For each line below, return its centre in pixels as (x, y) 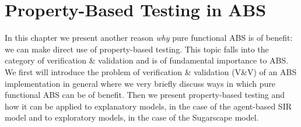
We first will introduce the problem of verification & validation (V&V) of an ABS (151, 71)
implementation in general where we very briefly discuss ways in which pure (140, 83)
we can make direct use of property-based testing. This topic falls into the (137, 49)
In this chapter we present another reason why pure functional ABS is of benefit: (149, 38)
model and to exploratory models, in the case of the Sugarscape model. (132, 117)
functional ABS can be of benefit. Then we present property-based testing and (145, 95)
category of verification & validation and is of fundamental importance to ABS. (147, 60)
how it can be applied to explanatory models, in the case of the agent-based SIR (148, 106)
